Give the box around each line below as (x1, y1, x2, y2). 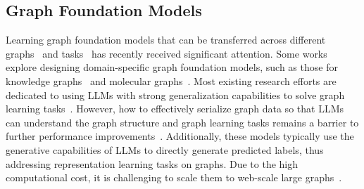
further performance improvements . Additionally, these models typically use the (6, 129, 354, 143)
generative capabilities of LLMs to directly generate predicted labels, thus (6, 142, 324, 157)
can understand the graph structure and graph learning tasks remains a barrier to (6, 115, 359, 129)
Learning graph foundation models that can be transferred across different (6, 32, 326, 47)
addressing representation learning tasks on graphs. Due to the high (6, 156, 299, 171)
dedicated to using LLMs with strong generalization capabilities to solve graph (6, 87, 345, 102)
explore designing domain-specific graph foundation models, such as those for (6, 60, 338, 74)
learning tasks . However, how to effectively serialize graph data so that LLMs (6, 101, 344, 116)
